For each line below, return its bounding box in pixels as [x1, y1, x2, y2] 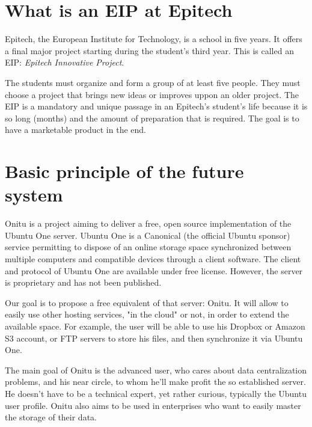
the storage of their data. [5, 411, 97, 423]
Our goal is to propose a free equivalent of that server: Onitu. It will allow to [5, 296, 289, 309]
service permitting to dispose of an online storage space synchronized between [5, 241, 292, 253]
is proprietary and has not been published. [5, 276, 162, 289]
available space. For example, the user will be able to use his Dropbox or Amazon [5, 319, 305, 332]
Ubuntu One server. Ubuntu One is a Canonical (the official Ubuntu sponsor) [5, 229, 290, 241]
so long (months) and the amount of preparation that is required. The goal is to [5, 111, 299, 124]
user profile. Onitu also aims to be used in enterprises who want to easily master [5, 399, 301, 411]
